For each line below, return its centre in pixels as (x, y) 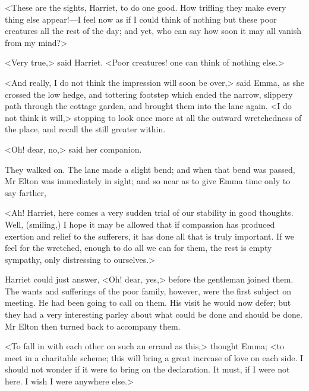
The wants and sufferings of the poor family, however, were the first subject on (148, 291)
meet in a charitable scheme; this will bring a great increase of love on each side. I (154, 357)
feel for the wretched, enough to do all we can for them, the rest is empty (138, 248)
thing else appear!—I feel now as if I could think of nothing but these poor (141, 19)
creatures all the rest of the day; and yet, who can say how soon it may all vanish (153, 31)
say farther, (26, 192)
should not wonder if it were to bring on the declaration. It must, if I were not (147, 369)
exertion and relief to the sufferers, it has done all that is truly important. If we (150, 236)
